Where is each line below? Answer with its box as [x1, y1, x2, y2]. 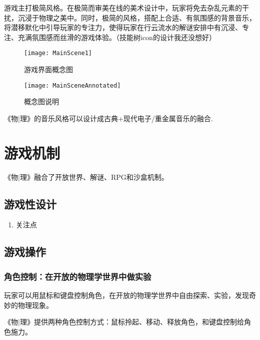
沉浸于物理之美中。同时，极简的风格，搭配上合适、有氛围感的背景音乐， [17, 12, 256, 23]
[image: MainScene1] [24, 50, 92, 57]
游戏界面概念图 [24, 64, 73, 75]
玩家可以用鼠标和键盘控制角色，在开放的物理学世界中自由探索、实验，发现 [4, 289, 249, 300]
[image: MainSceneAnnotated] [24, 82, 121, 89]
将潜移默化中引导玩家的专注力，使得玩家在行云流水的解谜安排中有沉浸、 [4, 22, 242, 33]
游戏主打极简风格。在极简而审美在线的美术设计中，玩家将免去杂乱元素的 [4, 3, 242, 13]
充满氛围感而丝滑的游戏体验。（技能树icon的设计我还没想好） [17, 32, 216, 42]
